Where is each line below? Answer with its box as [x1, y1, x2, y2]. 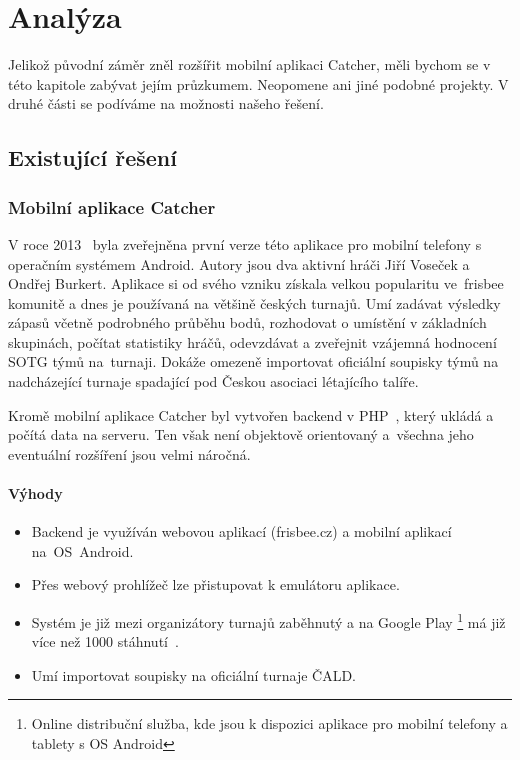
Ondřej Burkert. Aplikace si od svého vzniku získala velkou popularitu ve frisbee [8, 273, 504, 294]
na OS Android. [31, 540, 134, 561]
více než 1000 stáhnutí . [31, 631, 179, 652]
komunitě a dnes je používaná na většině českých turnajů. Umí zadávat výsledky [8, 292, 501, 313]
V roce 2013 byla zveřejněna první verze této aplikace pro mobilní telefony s [8, 233, 482, 254]
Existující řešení [8, 142, 177, 173]
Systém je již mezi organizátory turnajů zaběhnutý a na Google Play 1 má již [31, 609, 506, 632]
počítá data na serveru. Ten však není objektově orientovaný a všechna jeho [8, 424, 474, 445]
